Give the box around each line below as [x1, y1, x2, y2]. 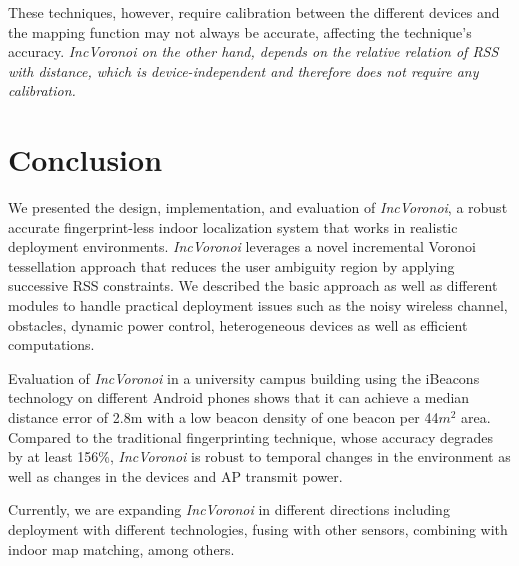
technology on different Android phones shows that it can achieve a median [8, 387, 470, 408]
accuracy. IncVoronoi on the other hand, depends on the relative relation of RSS [8, 41, 499, 62]
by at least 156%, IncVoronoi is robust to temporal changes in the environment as [8, 446, 511, 467]
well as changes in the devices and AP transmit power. [8, 465, 343, 486]
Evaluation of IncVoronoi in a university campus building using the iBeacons [8, 367, 480, 388]
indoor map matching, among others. [8, 538, 235, 559]
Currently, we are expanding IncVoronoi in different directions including [8, 499, 450, 520]
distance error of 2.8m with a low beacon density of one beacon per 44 [8, 407, 439, 428]
